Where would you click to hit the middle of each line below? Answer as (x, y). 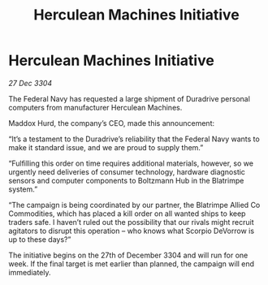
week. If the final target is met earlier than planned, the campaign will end (131, 263)
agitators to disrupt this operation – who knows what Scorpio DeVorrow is (131, 231)
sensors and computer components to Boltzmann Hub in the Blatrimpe (126, 180)
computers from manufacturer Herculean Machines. (95, 107)
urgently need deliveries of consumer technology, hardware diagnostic (127, 171)
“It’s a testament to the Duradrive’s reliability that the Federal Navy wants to (134, 139)
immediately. (30, 272)
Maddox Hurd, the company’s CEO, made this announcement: (112, 123)
